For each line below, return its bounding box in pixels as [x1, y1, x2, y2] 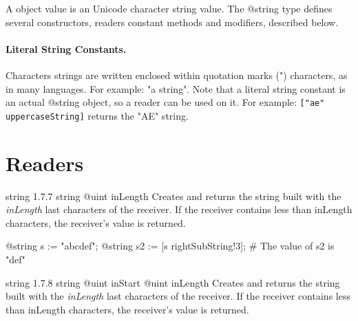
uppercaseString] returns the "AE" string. [6, 108, 189, 122]
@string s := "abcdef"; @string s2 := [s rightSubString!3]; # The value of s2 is [6, 239, 335, 253]
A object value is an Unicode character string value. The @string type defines [6, 1, 333, 15]
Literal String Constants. [6, 41, 127, 56]
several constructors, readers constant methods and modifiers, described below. [6, 14, 339, 29]
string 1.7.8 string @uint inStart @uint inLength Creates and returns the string [6, 275, 340, 289]
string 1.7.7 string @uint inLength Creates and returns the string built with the [6, 188, 341, 203]
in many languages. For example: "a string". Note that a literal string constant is [6, 81, 346, 96]
